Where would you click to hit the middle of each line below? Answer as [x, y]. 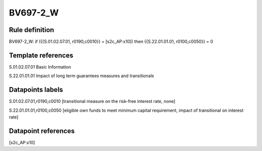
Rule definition [32, 30]
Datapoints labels [36, 90]
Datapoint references [42, 131]
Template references [41, 55]
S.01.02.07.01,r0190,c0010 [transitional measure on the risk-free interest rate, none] [92, 101]
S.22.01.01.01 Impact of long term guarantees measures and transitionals [82, 76]
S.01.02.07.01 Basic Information [40, 67]
